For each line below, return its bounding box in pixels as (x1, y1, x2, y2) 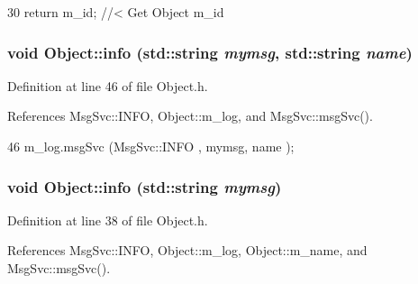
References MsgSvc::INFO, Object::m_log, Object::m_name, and (7, 241, 368, 260)
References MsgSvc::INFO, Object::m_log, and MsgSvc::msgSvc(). (7, 106, 373, 125)
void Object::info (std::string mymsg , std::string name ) (7, 41, 413, 63)
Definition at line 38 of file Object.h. (7, 210, 208, 229)
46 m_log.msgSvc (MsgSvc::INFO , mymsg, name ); (7, 137, 295, 155)
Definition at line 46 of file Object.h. (7, 76, 208, 95)
